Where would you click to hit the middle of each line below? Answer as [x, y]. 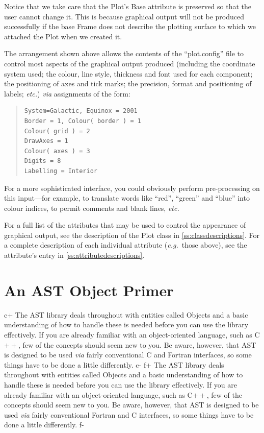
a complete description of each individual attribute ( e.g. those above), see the [126, 245]
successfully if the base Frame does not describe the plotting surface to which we [130, 26]
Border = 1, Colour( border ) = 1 [83, 121]
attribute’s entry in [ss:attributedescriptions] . [74, 255]
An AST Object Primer [89, 290]
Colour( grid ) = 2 [57, 131]
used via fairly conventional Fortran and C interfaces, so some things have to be [129, 414]
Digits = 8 [43, 161]
